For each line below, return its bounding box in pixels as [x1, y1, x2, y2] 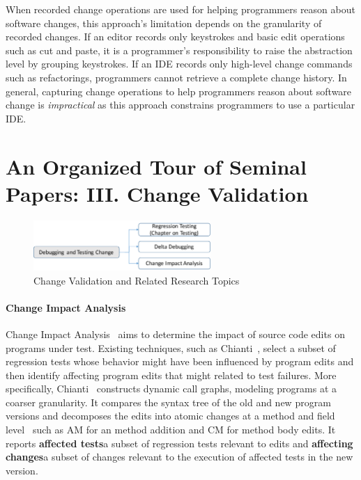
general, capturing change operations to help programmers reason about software [6, 83, 352, 98]
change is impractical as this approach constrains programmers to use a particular [6, 97, 355, 112]
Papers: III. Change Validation [6, 179, 309, 207]
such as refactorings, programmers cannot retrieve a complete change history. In [6, 70, 347, 84]
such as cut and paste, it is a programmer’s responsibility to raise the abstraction [6, 42, 353, 57]
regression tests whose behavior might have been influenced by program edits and [6, 354, 354, 369]
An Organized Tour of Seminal [6, 152, 307, 180]
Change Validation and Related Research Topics [33, 273, 240, 287]
